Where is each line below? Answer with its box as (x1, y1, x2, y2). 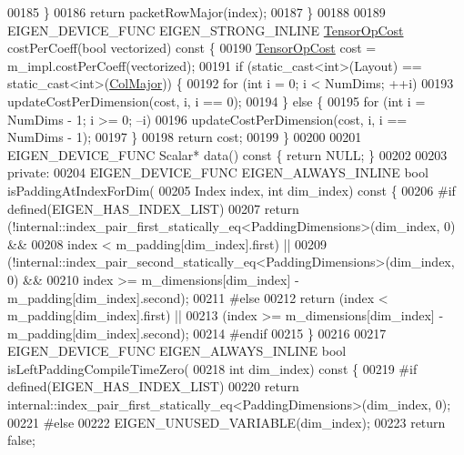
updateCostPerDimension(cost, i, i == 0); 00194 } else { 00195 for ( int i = (7, 91, 426, 110)
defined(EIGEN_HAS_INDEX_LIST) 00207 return (7, 198, 299, 217)
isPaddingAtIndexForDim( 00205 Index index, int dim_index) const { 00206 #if (7, 180, 456, 199)
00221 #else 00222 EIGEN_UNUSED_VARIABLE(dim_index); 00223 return (7, 412, 446, 431)
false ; (7, 430, 35, 450)
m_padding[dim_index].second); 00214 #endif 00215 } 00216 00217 (7, 323, 387, 342)
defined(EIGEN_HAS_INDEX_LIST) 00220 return (7, 377, 299, 396)
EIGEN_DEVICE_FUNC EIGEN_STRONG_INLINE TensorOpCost (7, 20, 404, 39)
